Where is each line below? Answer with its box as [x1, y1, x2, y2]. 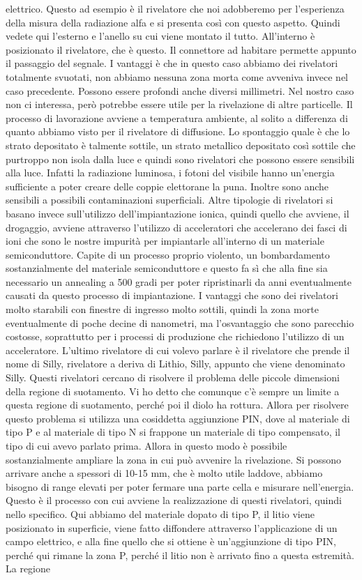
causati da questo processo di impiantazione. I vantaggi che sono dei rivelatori [6, 288, 338, 303]
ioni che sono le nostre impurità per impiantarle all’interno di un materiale [6, 234, 324, 248]
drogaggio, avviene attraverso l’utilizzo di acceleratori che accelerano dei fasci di [6, 220, 347, 234]
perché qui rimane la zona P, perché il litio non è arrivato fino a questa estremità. [6, 547, 354, 562]
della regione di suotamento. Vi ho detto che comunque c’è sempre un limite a [6, 383, 340, 398]
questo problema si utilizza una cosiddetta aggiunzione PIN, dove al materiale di [6, 411, 350, 425]
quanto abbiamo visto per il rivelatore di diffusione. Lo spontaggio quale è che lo [6, 124, 350, 139]
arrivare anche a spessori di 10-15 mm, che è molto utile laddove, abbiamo [6, 466, 323, 480]
